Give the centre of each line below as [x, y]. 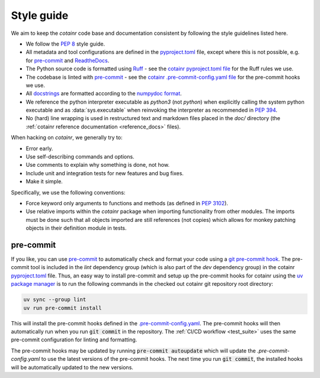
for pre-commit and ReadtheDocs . [68, 60]
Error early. [39, 148]
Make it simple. [44, 182]
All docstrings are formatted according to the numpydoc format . [104, 93]
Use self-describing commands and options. [80, 157]
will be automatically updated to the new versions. [72, 367]
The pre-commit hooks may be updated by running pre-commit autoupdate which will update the [133, 350]
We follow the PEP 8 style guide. [65, 44]
